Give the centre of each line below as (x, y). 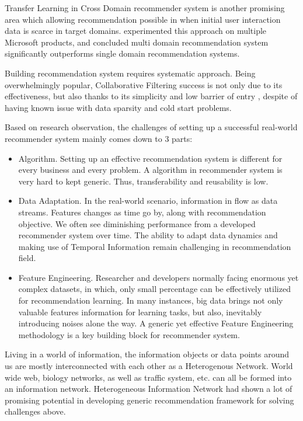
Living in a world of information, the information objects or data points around (147, 354)
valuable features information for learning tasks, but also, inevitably (140, 312)
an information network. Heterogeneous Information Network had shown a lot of (149, 389)
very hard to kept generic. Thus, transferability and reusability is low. (143, 181)
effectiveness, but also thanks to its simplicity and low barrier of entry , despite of (151, 96)
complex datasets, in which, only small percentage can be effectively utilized (154, 289)
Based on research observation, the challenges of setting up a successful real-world (151, 127)
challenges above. (35, 411)
